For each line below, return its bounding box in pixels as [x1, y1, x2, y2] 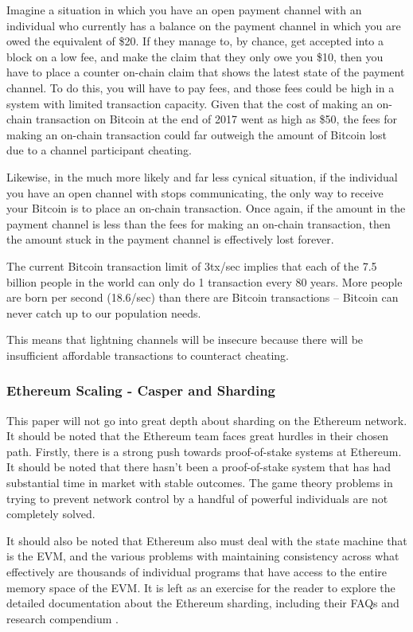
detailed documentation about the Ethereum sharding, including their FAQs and [6, 595, 399, 611]
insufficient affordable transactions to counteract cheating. [6, 346, 290, 363]
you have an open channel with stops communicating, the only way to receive [6, 184, 384, 201]
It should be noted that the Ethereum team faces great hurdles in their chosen [6, 427, 389, 444]
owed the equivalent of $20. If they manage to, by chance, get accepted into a [6, 33, 384, 49]
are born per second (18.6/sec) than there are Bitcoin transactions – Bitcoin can [6, 289, 399, 306]
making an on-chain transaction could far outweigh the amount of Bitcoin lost [6, 126, 388, 142]
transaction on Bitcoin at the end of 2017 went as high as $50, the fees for [35, 111, 397, 127]
